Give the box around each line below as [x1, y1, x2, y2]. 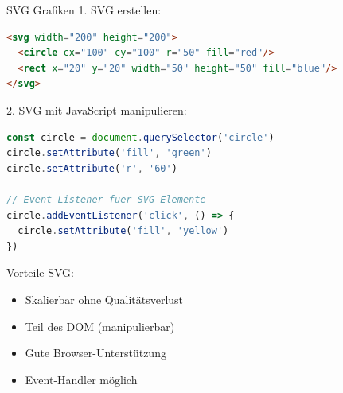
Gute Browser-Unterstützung [25, 344, 166, 361]
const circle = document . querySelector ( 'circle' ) [6, 131, 275, 143]
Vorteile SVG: [6, 264, 74, 281]
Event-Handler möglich [25, 371, 138, 387]
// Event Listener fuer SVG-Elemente [6, 193, 206, 205]
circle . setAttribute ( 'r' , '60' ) [6, 162, 177, 174]
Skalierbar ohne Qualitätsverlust [25, 290, 184, 307]
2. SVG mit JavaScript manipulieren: [6, 101, 187, 118]
